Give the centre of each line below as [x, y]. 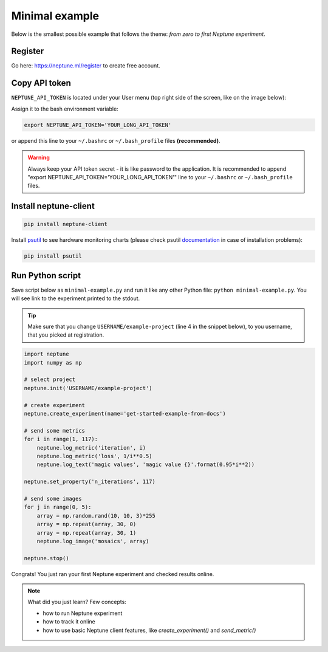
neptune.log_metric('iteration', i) [91, 448]
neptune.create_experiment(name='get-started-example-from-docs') [125, 414]
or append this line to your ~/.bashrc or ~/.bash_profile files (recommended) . [116, 140]
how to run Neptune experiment [83, 613]
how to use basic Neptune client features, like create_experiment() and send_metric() [149, 630]
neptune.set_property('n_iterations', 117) [90, 482]
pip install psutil [53, 256]
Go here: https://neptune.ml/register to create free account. [86, 66]
